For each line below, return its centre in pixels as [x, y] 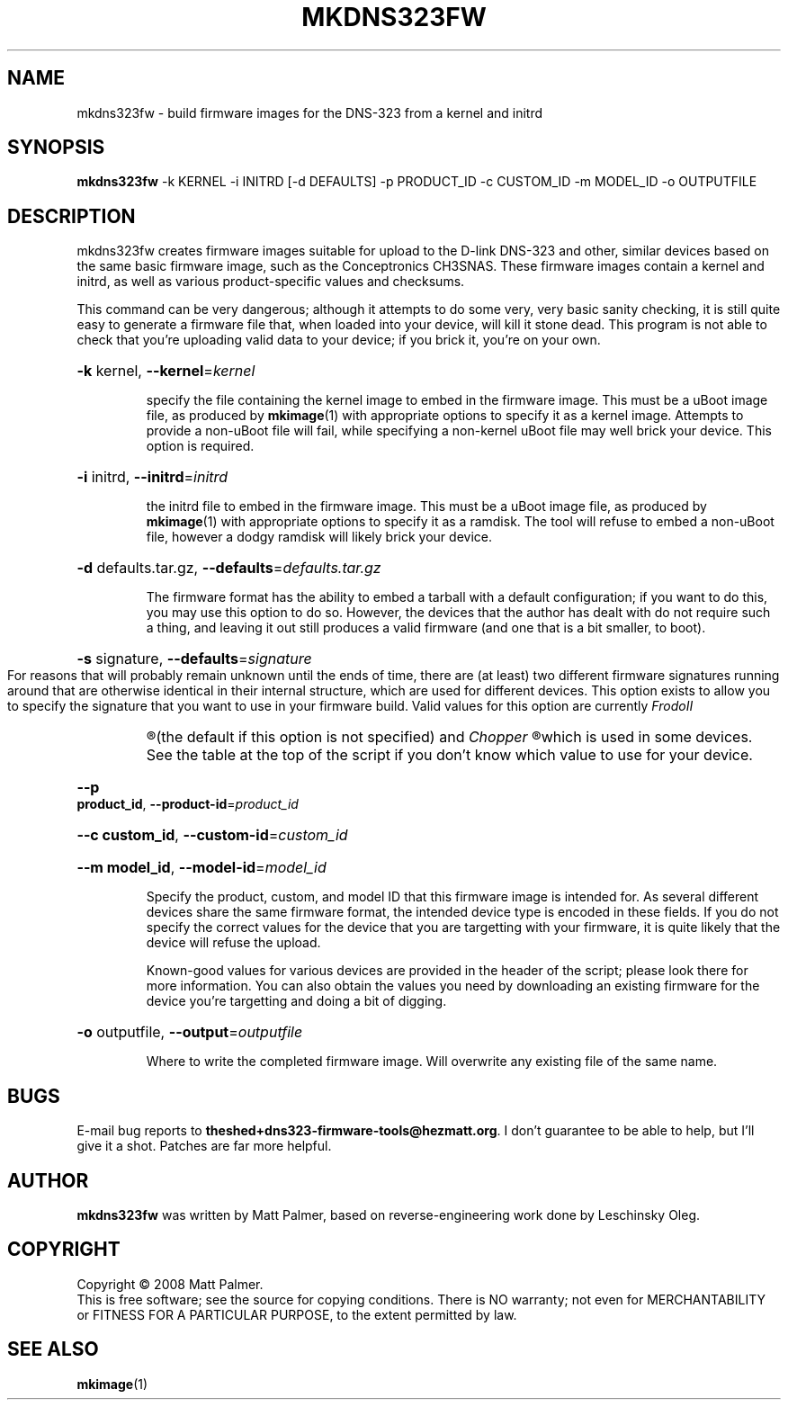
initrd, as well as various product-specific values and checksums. [271, 282]
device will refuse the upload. [233, 943]
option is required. [200, 446]
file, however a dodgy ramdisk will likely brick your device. [319, 537]
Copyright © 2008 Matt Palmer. [170, 1284]
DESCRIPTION [72, 216]
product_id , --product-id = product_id [188, 804]
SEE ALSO [53, 1349]
